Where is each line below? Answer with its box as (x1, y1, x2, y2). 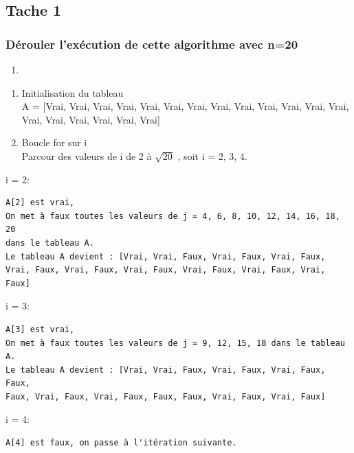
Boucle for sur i (21, 135, 87, 150)
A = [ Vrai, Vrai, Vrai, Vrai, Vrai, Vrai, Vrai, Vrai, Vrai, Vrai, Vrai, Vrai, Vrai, (21, 99, 349, 113)
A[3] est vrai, (5, 324, 75, 334)
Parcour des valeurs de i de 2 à (21, 148, 152, 163)
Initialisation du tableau (21, 85, 124, 100)
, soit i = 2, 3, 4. (177, 148, 247, 163)
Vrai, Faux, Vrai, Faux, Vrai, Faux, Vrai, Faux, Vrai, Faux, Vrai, (5, 265, 326, 275)
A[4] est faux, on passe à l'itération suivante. (5, 438, 237, 448)
